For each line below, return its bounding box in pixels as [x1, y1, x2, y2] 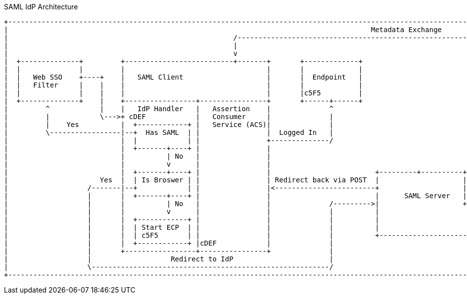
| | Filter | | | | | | [4, 81, 363, 89]
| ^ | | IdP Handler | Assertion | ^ [4, 105, 333, 113]
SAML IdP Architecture [4, 2, 78, 11]
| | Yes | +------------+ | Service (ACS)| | [4, 121, 333, 128]
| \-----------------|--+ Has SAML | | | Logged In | [4, 128, 333, 136]
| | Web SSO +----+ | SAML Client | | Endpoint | [4, 73, 363, 81]
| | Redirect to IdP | [4, 255, 333, 263]
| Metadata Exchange [4, 26, 442, 34]
